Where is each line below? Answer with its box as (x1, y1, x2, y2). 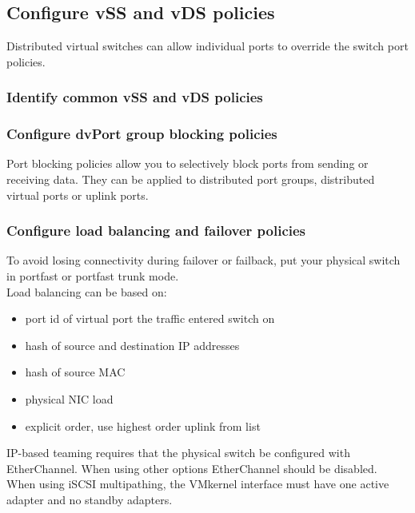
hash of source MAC (25, 364, 126, 380)
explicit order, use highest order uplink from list (25, 417, 261, 434)
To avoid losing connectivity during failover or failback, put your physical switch (6, 252, 401, 268)
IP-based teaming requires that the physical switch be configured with (6, 444, 350, 461)
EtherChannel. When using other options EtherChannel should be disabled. (6, 459, 377, 476)
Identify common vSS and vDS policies (6, 87, 263, 107)
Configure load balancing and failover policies (6, 221, 306, 241)
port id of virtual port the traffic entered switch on (25, 310, 275, 327)
